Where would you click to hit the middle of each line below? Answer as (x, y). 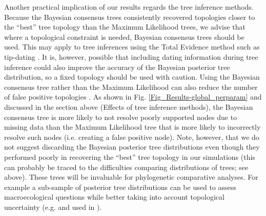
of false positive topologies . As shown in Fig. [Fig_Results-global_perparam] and (133, 97)
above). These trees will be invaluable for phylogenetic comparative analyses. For (131, 177)
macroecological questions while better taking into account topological (114, 197)
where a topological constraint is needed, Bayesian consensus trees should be (124, 37)
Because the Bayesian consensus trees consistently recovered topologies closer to (130, 17)
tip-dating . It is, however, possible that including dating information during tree (131, 56)
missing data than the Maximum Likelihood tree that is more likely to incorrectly (132, 127)
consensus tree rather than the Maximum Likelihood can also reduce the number (131, 87)
